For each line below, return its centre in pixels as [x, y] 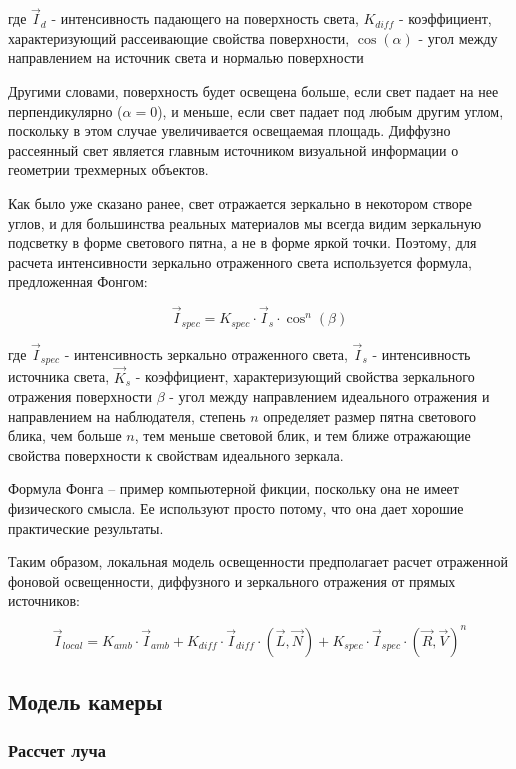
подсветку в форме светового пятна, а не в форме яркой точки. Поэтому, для [242, 242]
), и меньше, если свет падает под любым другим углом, [330, 110]
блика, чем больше [65, 435]
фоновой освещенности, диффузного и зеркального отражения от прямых [232, 580]
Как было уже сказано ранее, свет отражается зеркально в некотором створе [240, 202]
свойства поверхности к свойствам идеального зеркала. [176, 454]
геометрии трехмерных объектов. [108, 169]
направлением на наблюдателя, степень [127, 415]
